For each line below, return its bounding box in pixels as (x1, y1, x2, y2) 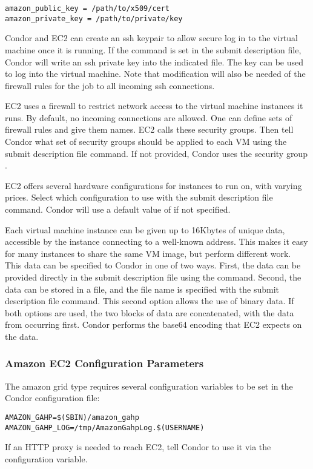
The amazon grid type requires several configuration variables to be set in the (5, 379, 293, 392)
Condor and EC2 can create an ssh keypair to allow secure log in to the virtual (5, 32, 298, 44)
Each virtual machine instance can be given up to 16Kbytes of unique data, (5, 223, 285, 236)
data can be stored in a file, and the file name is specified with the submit (5, 282, 279, 295)
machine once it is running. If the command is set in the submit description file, (5, 43, 301, 56)
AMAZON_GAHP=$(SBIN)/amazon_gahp (5, 413, 139, 422)
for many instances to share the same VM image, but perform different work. (5, 247, 291, 259)
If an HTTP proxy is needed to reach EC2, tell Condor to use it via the (5, 441, 271, 453)
